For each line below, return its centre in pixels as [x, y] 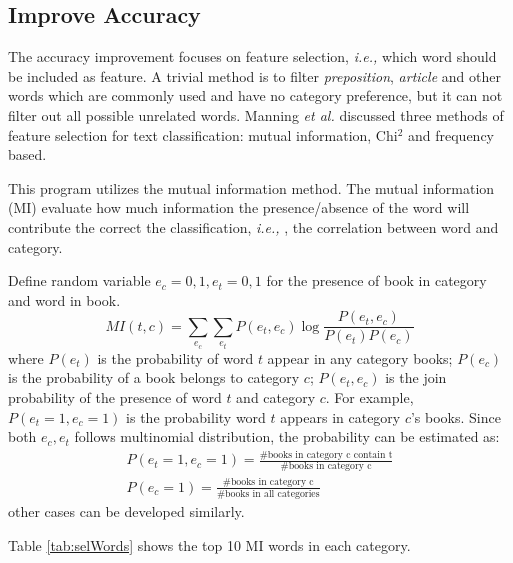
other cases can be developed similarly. [126, 511]
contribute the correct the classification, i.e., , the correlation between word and [253, 226]
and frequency [451, 134]
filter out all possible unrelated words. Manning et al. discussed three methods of [256, 114]
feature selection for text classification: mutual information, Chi [203, 134]
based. [27, 154]
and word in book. [64, 299]
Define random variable [79, 280]
